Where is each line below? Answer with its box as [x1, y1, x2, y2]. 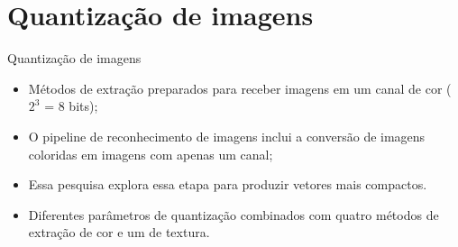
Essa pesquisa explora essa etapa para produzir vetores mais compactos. [28, 175, 427, 194]
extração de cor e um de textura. [28, 223, 210, 242]
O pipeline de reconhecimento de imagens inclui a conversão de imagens [28, 126, 426, 145]
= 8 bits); [44, 96, 98, 115]
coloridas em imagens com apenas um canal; [28, 144, 273, 163]
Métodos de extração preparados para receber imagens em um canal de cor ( [28, 78, 452, 97]
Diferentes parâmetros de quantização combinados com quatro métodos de [28, 205, 439, 224]
